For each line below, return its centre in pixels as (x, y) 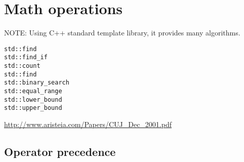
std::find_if (26, 57)
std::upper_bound (33, 108)
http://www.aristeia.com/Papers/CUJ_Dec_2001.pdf (88, 124)
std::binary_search (37, 83)
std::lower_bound (33, 99)
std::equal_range (33, 91)
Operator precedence (60, 151)
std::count (22, 66)
